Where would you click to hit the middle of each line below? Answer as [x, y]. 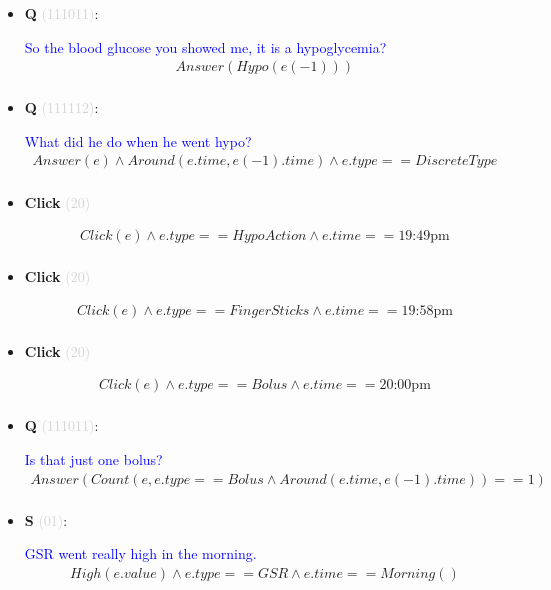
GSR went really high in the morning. [140, 553]
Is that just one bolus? [93, 459]
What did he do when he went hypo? [138, 140]
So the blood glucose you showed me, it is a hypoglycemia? [205, 46]
